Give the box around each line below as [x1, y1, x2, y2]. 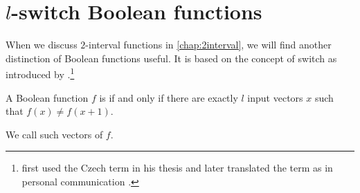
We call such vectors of [6, 127, 103, 141]
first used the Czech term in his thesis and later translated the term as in [21, 160, 333, 175]
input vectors [247, 90, 303, 104]
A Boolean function [6, 90, 89, 104]
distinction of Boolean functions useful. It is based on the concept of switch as [6, 50, 337, 65]
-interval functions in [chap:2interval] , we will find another [85, 37, 332, 52]
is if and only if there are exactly [99, 90, 238, 104]
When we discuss [6, 37, 78, 52]
